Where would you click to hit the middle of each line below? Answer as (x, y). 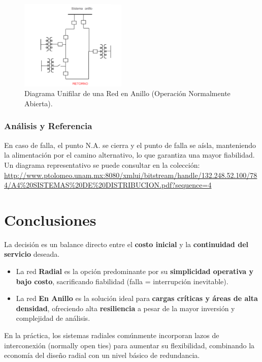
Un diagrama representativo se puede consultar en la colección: (102, 164)
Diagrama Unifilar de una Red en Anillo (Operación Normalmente (127, 93)
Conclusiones (50, 219)
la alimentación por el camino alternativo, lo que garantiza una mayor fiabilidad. (129, 155)
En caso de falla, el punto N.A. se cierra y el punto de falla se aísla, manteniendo (130, 145)
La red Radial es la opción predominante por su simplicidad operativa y (135, 271)
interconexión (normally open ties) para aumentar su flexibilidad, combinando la (129, 345)
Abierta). (39, 103)
